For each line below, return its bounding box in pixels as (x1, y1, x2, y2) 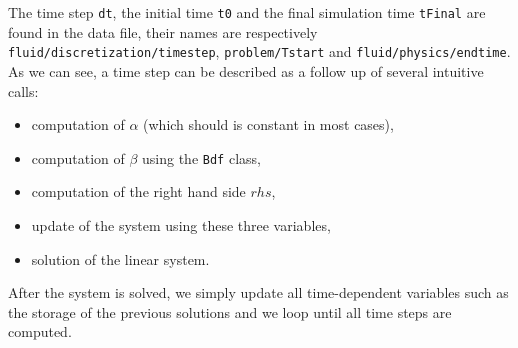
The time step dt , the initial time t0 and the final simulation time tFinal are (8, 2, 486, 22)
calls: (8, 80, 39, 101)
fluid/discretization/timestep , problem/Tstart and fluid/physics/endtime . (8, 41, 511, 62)
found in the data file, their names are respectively (8, 21, 318, 42)
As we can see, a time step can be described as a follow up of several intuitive (8, 60, 484, 81)
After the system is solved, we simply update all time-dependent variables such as (8, 282, 509, 303)
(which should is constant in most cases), (143, 114, 394, 135)
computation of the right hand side (31, 181, 246, 202)
